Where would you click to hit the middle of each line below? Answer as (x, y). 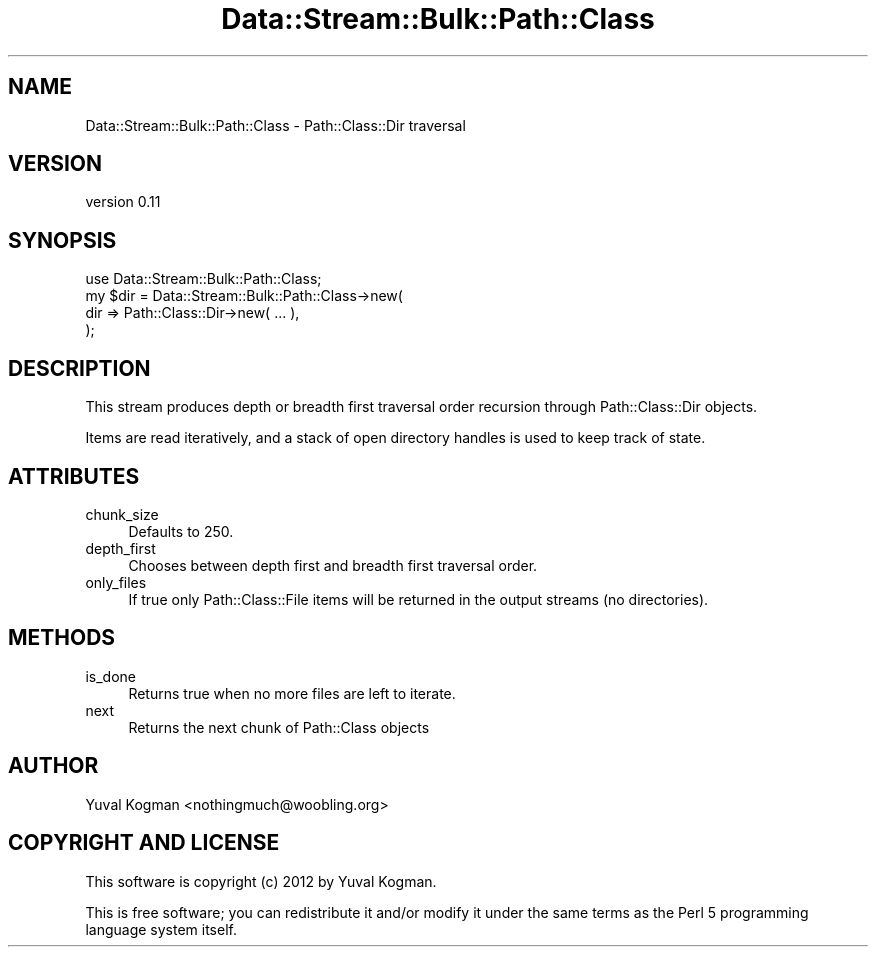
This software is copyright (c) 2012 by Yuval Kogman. (261, 881)
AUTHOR (53, 766)
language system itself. (161, 929)
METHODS (62, 638)
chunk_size (122, 514)
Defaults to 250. (181, 531)
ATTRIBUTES (74, 476)
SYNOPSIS (62, 240)
